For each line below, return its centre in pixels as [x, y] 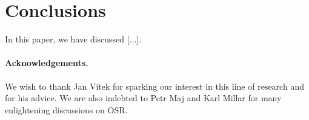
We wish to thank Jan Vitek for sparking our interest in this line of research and [154, 86]
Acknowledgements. [47, 63]
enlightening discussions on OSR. [66, 109]
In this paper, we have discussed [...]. [73, 39]
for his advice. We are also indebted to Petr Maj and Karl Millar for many [143, 98]
